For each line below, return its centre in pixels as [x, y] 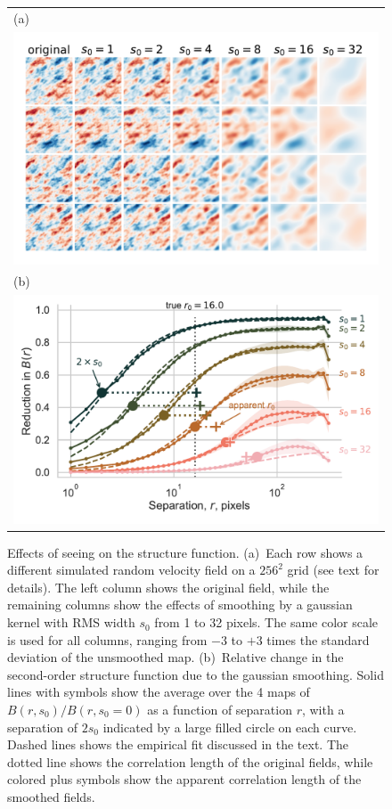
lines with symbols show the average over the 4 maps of [159, 692]
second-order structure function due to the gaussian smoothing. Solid [196, 674]
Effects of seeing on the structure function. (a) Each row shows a [185, 552]
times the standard [318, 639]
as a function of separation [220, 710]
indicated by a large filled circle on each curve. [230, 727]
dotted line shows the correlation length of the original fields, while [190, 761]
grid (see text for [333, 570]
